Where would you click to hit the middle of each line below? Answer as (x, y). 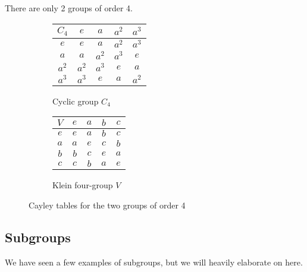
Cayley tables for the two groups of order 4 (107, 205)
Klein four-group (83, 185)
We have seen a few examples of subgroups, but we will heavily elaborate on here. (154, 262)
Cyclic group (76, 101)
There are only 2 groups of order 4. (69, 8)
